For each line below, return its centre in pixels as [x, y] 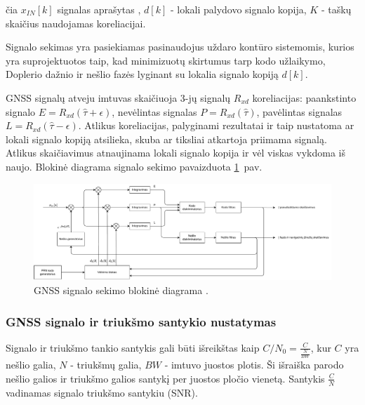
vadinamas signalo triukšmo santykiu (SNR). [102, 392]
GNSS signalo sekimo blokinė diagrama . [121, 290]
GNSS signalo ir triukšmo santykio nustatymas [141, 321]
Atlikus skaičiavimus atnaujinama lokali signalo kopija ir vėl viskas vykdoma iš [175, 153]
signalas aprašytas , [99, 9]
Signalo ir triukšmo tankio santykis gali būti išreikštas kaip [133, 347]
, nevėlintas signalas [154, 111]
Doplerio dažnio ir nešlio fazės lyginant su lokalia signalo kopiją [142, 74]
